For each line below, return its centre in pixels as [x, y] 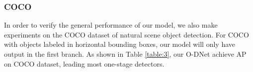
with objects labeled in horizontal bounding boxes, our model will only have [120, 44]
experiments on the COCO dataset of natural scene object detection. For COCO [126, 34]
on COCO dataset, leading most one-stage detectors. [84, 63]
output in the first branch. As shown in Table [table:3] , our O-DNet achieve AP [125, 54]
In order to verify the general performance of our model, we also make [111, 25]
